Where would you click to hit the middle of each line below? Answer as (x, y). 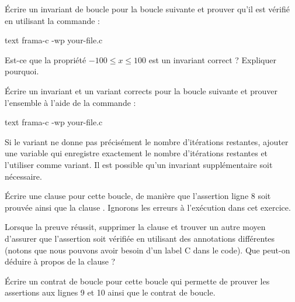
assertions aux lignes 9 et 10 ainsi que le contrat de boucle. (110, 292)
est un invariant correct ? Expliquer (212, 59)
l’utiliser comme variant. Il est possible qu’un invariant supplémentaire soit (139, 164)
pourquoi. (22, 71)
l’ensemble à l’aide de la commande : (70, 102)
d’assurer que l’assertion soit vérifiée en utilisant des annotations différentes (140, 238)
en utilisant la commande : (53, 20)
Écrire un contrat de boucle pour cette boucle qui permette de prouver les (137, 281)
